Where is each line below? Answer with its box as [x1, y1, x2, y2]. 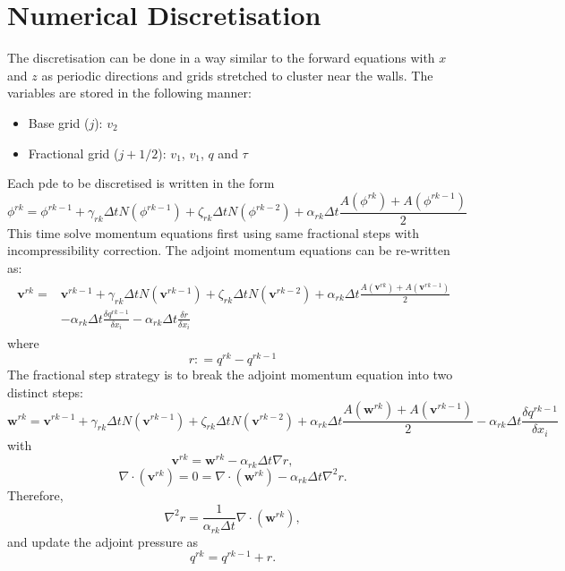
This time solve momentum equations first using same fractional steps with [7, 223, 419, 242]
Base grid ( [28, 113, 90, 132]
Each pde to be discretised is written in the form [7, 174, 275, 192]
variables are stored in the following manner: [7, 83, 252, 102]
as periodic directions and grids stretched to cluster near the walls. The [41, 65, 433, 84]
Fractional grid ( [28, 143, 119, 162]
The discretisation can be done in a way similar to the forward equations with [7, 48, 435, 67]
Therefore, [7, 485, 64, 504]
